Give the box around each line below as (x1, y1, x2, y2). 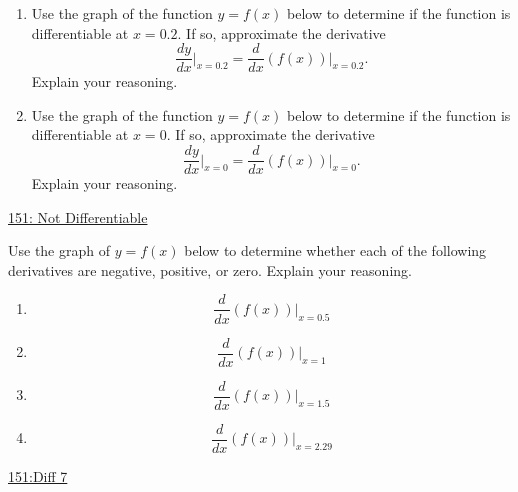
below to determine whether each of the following (184, 240, 487, 261)
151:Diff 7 (8, 465, 68, 486)
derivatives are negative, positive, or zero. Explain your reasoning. (8, 259, 412, 280)
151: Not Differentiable (8, 206, 148, 227)
